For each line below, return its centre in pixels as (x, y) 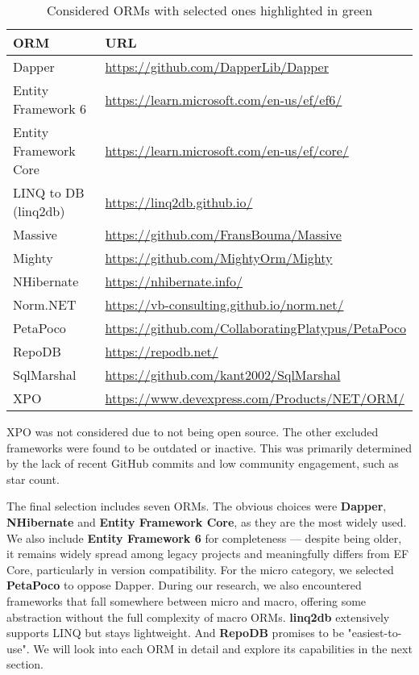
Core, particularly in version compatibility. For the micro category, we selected (200, 569)
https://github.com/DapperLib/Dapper (217, 67)
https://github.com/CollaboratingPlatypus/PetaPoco (255, 328)
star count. (33, 479)
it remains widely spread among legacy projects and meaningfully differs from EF (208, 554)
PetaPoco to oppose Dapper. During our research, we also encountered (184, 585)
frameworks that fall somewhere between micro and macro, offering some (187, 600)
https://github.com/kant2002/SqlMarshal (223, 375)
